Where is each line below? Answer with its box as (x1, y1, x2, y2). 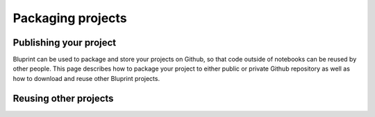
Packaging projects (12, 10, 128, 26)
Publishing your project (12, 37, 117, 48)
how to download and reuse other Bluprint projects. (12, 74, 160, 82)
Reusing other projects (12, 92, 114, 104)
